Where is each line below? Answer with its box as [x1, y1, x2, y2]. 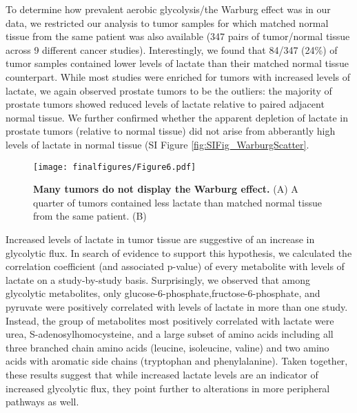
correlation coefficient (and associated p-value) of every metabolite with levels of [6, 259, 345, 273]
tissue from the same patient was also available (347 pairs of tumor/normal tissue [6, 29, 350, 44]
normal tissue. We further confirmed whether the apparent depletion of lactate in [6, 110, 349, 124]
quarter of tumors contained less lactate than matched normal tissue [33, 195, 322, 209]
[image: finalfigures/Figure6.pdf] [33, 162, 196, 172]
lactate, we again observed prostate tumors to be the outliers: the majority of [6, 83, 332, 97]
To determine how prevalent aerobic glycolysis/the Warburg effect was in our [6, 2, 331, 16]
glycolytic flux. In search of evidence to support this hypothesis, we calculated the [6, 245, 352, 260]
